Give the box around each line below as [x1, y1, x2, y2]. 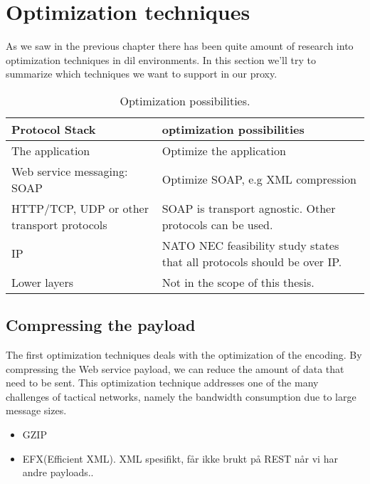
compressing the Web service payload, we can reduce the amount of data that [6, 361, 344, 376]
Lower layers [11, 273, 74, 290]
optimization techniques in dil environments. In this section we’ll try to [6, 52, 316, 67]
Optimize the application [162, 142, 286, 159]
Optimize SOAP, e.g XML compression [162, 171, 356, 188]
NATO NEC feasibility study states [162, 236, 339, 253]
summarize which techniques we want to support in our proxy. [6, 66, 277, 81]
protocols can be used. [162, 216, 273, 233]
